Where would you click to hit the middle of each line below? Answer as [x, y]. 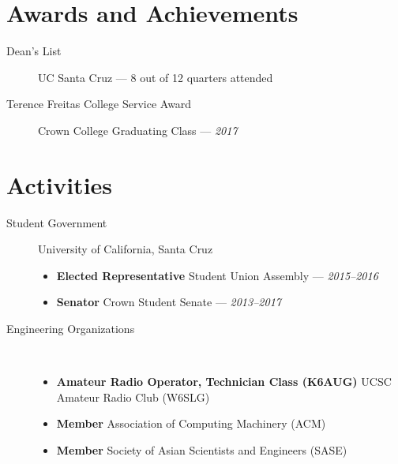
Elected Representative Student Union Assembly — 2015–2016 [217, 275]
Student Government [57, 222]
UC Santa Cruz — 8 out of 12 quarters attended [156, 77]
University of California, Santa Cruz [126, 249]
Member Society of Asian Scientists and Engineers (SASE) [202, 449]
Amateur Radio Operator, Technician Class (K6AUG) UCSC [224, 382]
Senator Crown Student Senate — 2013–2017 [169, 302]
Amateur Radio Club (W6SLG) [133, 397]
